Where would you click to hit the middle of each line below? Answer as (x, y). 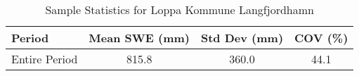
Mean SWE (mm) (139, 38)
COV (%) (321, 38)
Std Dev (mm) (242, 38)
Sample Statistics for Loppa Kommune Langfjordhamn (179, 9)
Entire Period (45, 59)
